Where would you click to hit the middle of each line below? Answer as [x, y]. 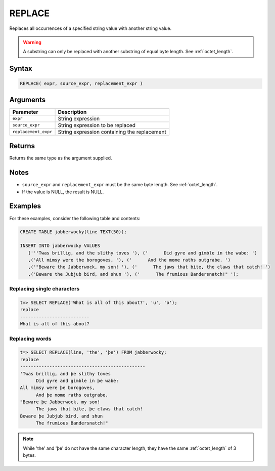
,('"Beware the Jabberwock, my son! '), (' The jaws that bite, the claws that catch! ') [149, 267]
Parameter [25, 112]
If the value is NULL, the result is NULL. [63, 192]
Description [72, 112]
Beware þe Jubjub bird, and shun [61, 416]
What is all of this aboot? [55, 324]
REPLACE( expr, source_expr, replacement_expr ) [81, 84]
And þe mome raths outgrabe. [72, 395]
